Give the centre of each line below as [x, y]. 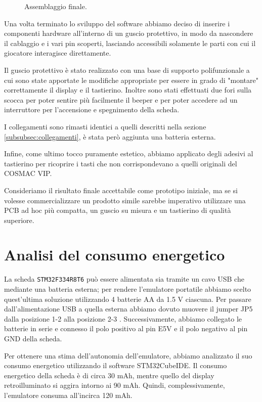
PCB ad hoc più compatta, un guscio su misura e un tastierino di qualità [118, 210]
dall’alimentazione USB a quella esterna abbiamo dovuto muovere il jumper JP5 [128, 309]
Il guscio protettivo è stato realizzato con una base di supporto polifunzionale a [127, 70]
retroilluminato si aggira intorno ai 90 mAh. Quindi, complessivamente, [115, 385]
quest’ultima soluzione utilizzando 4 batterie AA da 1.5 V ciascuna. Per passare [128, 299]
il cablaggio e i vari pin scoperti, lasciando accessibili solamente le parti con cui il [130, 43]
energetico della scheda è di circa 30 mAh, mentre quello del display [109, 375]
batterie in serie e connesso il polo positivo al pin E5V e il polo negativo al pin [126, 328]
